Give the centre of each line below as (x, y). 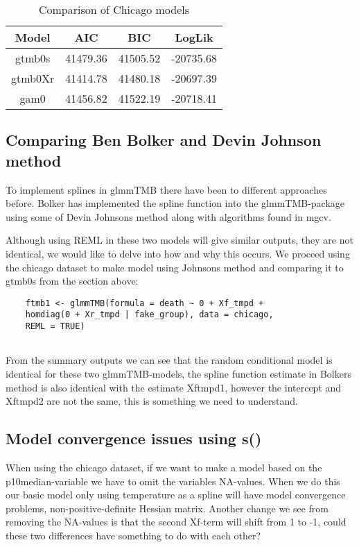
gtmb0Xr (33, 78)
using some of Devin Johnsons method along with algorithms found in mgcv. (168, 216)
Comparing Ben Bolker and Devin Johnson (164, 140)
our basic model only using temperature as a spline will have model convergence (176, 495)
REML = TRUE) (55, 327)
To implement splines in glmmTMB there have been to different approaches (166, 189)
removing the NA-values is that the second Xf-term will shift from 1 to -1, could (176, 522)
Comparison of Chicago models (114, 9)
